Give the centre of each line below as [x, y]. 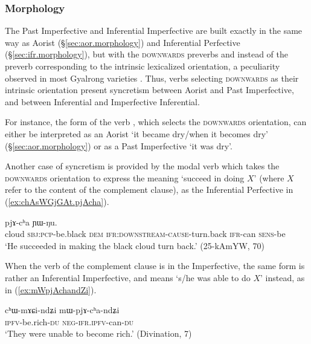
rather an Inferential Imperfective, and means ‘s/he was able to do [128, 277]
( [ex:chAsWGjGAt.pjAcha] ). [57, 201]
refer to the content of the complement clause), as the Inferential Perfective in [149, 190]
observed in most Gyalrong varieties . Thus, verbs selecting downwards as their [152, 78]
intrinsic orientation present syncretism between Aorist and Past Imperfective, [149, 90]
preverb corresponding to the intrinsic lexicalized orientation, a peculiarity [143, 66]
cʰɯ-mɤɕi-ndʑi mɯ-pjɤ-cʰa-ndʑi [62, 310]
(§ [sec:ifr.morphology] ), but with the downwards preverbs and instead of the [147, 54]
